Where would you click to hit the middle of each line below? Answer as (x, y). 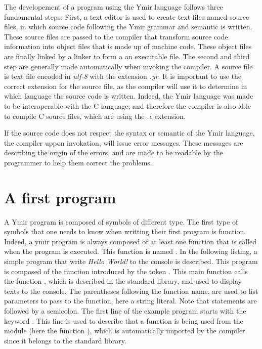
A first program (60, 197)
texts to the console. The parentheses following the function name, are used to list (131, 291)
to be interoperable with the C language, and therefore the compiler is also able (128, 105)
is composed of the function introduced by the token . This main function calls (126, 271)
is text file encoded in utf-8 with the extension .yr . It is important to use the (123, 76)
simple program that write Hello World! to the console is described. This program (131, 261)
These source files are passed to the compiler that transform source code (116, 36)
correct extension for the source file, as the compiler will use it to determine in (126, 86)
